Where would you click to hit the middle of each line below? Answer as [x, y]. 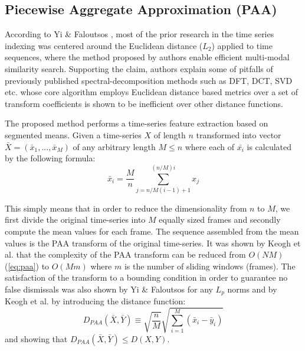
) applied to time [242, 45]
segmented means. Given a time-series [73, 134]
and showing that [36, 338]
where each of [209, 146]
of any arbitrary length [114, 146]
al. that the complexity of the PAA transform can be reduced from [125, 254]
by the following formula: [50, 158]
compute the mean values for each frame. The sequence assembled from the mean [152, 231]
